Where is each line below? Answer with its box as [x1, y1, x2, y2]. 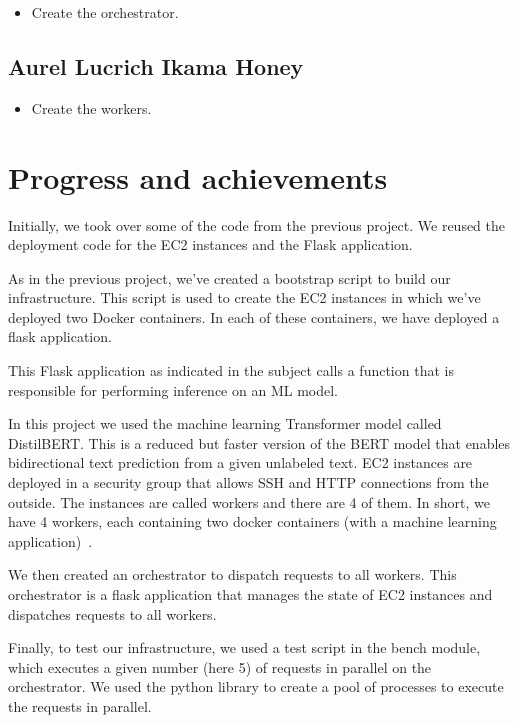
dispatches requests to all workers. [8, 603, 217, 624]
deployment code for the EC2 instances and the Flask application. [8, 234, 413, 255]
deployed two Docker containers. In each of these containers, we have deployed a [8, 306, 500, 327]
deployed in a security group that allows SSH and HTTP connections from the [8, 472, 489, 493]
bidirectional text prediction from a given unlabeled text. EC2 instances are [8, 452, 473, 473]
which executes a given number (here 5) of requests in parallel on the [8, 656, 432, 677]
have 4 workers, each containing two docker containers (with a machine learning [8, 511, 497, 532]
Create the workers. [31, 97, 152, 118]
